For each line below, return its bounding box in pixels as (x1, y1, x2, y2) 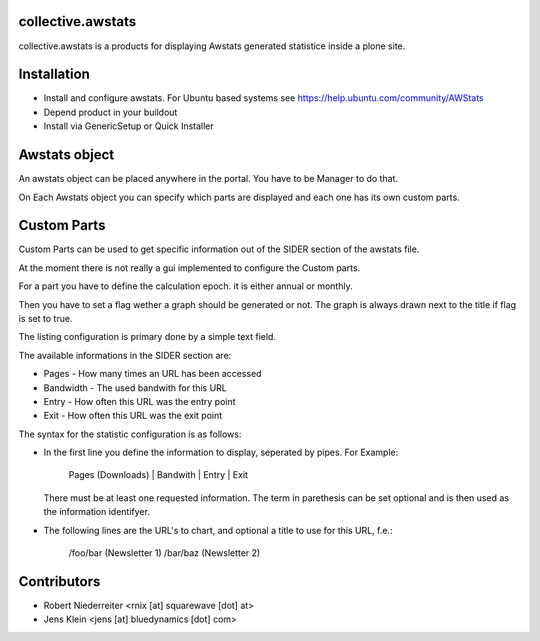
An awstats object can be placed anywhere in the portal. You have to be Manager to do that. (18, 173, 399, 185)
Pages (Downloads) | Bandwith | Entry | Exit (68, 469, 249, 481)
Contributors (18, 573, 101, 590)
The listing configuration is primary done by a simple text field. (18, 331, 277, 343)
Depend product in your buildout (43, 106, 178, 118)
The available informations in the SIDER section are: (18, 349, 232, 361)
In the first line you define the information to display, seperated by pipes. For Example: (43, 446, 399, 459)
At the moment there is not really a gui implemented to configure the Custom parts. (18, 261, 361, 274)
